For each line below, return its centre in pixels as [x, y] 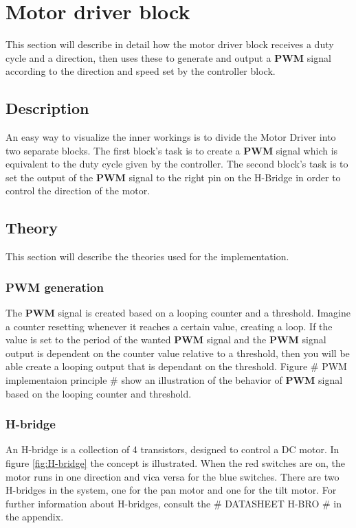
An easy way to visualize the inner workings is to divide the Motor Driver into [171, 137]
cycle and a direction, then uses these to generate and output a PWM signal [168, 57]
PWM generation [55, 287]
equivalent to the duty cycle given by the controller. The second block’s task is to [177, 164]
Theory [32, 228]
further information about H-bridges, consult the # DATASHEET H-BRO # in [174, 503]
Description [47, 108]
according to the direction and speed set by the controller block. [141, 71]
